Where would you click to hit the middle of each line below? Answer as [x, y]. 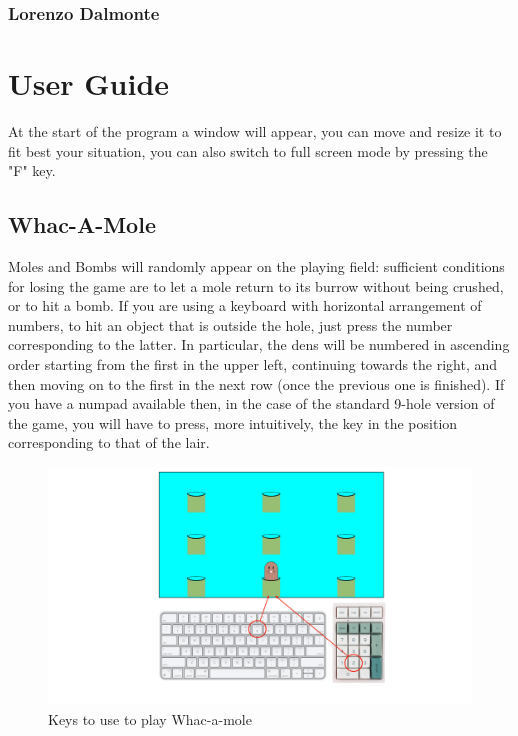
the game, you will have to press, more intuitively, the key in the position [233, 422]
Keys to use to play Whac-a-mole [150, 718]
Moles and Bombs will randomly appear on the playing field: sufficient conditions [256, 265]
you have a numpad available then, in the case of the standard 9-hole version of [251, 403]
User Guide [89, 83]
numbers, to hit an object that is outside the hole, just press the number [230, 324]
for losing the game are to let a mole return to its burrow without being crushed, [256, 285]
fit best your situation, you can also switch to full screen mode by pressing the [248, 150]
